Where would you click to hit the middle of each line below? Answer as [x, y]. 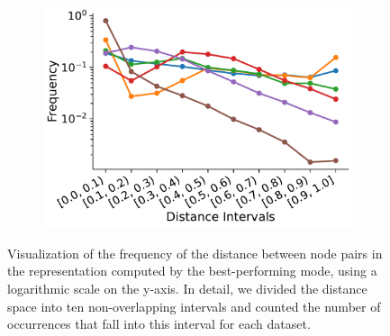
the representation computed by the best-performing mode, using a [192, 271]
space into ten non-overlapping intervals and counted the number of [194, 306]
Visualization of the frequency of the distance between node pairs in [195, 253]
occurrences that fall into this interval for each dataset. [159, 324]
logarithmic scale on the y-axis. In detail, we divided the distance [187, 289]
